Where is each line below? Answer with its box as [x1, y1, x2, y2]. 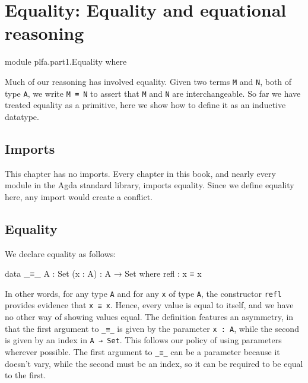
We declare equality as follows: [5, 247, 116, 259]
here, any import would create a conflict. [5, 190, 153, 202]
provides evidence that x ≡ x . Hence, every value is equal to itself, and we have [5, 299, 294, 311]
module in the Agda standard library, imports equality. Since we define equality [5, 179, 294, 191]
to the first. [5, 369, 46, 381]
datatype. [5, 110, 39, 122]
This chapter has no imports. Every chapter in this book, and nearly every [5, 167, 276, 179]
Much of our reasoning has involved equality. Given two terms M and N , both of [5, 75, 292, 87]
